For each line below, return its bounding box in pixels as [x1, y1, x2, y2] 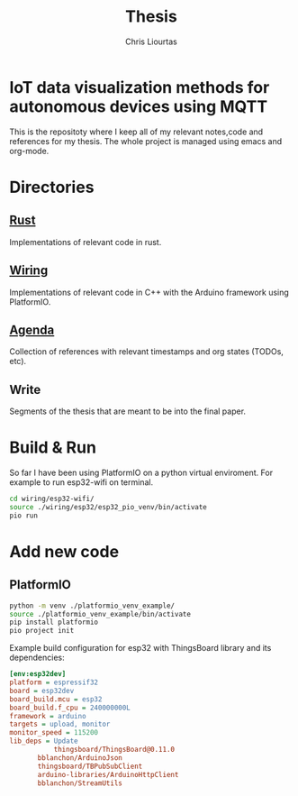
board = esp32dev [9, 686, 75, 695]
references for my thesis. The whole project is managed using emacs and [9, 135, 283, 146]
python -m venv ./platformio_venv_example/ [9, 601, 176, 610]
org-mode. [9, 145, 50, 156]
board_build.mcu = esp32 [9, 694, 103, 704]
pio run [9, 511, 39, 520]
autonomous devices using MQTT [9, 96, 268, 116]
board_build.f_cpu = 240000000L [9, 703, 131, 712]
